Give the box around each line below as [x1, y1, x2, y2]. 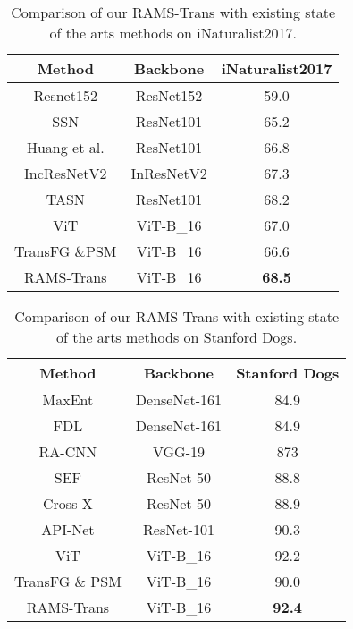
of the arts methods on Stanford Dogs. [56, 327, 298, 347]
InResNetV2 [130, 163, 207, 183]
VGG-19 [152, 441, 205, 462]
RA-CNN [38, 441, 97, 462]
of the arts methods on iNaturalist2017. [49, 22, 297, 43]
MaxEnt [42, 389, 94, 410]
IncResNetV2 [24, 163, 107, 183]
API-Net [41, 519, 95, 540]
